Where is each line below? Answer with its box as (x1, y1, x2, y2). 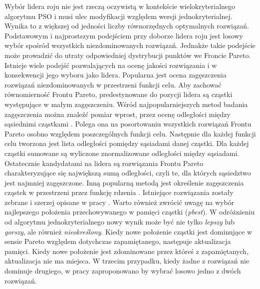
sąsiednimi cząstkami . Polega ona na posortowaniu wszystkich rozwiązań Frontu (4, 118, 252, 129)
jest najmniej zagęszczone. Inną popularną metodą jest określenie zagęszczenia (4, 177, 244, 187)
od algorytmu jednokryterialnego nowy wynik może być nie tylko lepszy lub (4, 216, 235, 227)
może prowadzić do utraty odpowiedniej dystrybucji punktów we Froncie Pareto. (4, 49, 251, 60)
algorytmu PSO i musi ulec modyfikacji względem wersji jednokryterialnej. (4, 10, 233, 21)
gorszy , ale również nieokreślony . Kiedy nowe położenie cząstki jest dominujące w (4, 226, 253, 236)
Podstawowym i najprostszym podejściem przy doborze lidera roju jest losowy (4, 30, 244, 40)
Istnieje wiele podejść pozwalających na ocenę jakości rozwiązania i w (4, 59, 217, 70)
